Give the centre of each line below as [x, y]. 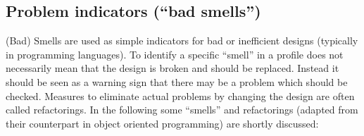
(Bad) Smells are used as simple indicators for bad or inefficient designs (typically [182, 41]
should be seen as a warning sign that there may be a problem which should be [177, 81]
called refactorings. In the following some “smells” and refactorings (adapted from [182, 110]
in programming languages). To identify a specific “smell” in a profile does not [175, 54]
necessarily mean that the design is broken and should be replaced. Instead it [172, 68]
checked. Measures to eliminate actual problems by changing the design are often [180, 95]
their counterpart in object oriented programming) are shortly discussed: [162, 123]
